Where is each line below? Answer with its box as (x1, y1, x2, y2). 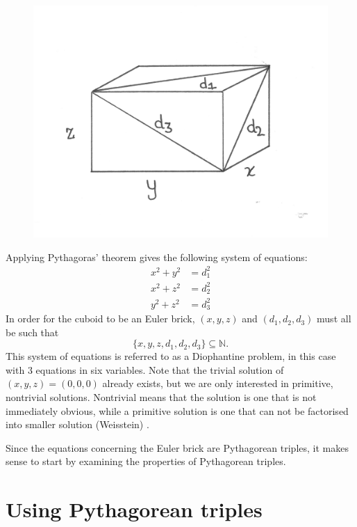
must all (317, 311, 351, 326)
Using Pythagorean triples (6, 495, 263, 524)
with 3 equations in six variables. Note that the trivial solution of (6, 362, 284, 377)
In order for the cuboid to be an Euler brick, (6, 311, 195, 326)
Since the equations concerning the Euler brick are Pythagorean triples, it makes (6, 440, 349, 455)
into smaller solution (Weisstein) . (6, 417, 149, 432)
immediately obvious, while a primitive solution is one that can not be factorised (6, 403, 349, 418)
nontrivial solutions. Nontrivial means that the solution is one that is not (6, 390, 317, 404)
